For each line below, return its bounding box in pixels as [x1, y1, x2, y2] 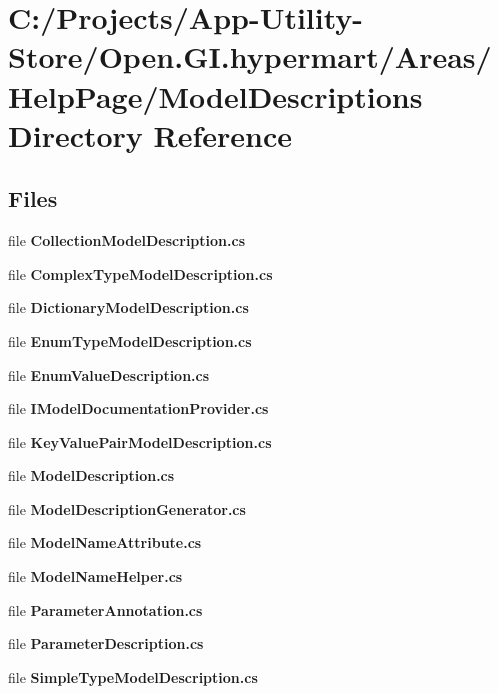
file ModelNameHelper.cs [8, 566, 183, 587]
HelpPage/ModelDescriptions [8, 75, 423, 116]
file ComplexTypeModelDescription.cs [8, 263, 273, 284]
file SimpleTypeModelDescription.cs [8, 666, 258, 687]
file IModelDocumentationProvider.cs [8, 398, 269, 419]
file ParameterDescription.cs [8, 633, 204, 654]
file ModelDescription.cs [8, 465, 175, 486]
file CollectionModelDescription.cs [8, 230, 245, 251]
